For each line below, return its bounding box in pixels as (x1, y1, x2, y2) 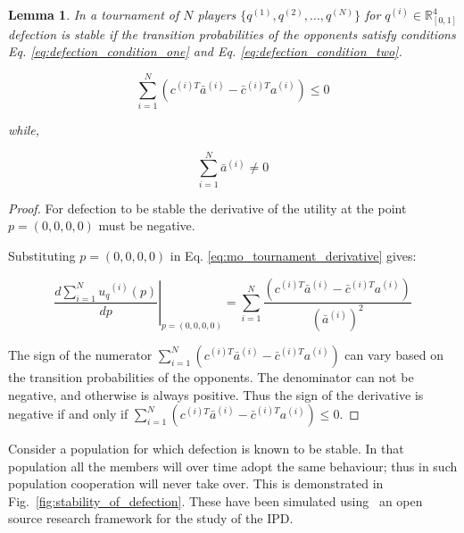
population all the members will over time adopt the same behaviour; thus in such (8, 456, 458, 475)
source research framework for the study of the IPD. (8, 509, 294, 528)
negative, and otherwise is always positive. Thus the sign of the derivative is (8, 385, 424, 404)
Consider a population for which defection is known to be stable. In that (8, 439, 404, 458)
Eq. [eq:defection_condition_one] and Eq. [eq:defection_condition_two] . (8, 42, 402, 61)
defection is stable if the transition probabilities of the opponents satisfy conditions (8, 24, 456, 43)
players (197, 5, 236, 23)
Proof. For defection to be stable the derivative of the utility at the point (8, 198, 407, 217)
